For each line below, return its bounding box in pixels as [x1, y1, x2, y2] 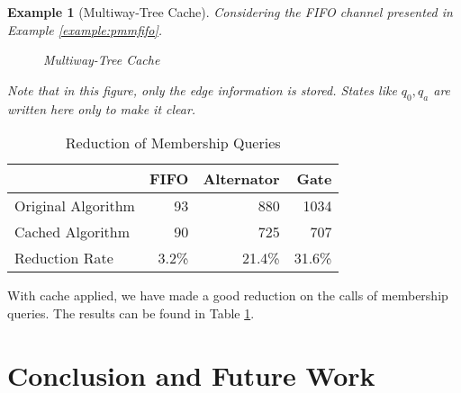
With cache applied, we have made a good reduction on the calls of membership [7, 286, 448, 305]
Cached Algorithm [14, 221, 131, 243]
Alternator [203, 168, 280, 190]
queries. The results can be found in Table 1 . [7, 303, 255, 322]
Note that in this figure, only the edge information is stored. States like [7, 80, 397, 99]
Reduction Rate [14, 247, 113, 269]
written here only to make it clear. [7, 99, 196, 118]
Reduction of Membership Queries [65, 132, 281, 154]
